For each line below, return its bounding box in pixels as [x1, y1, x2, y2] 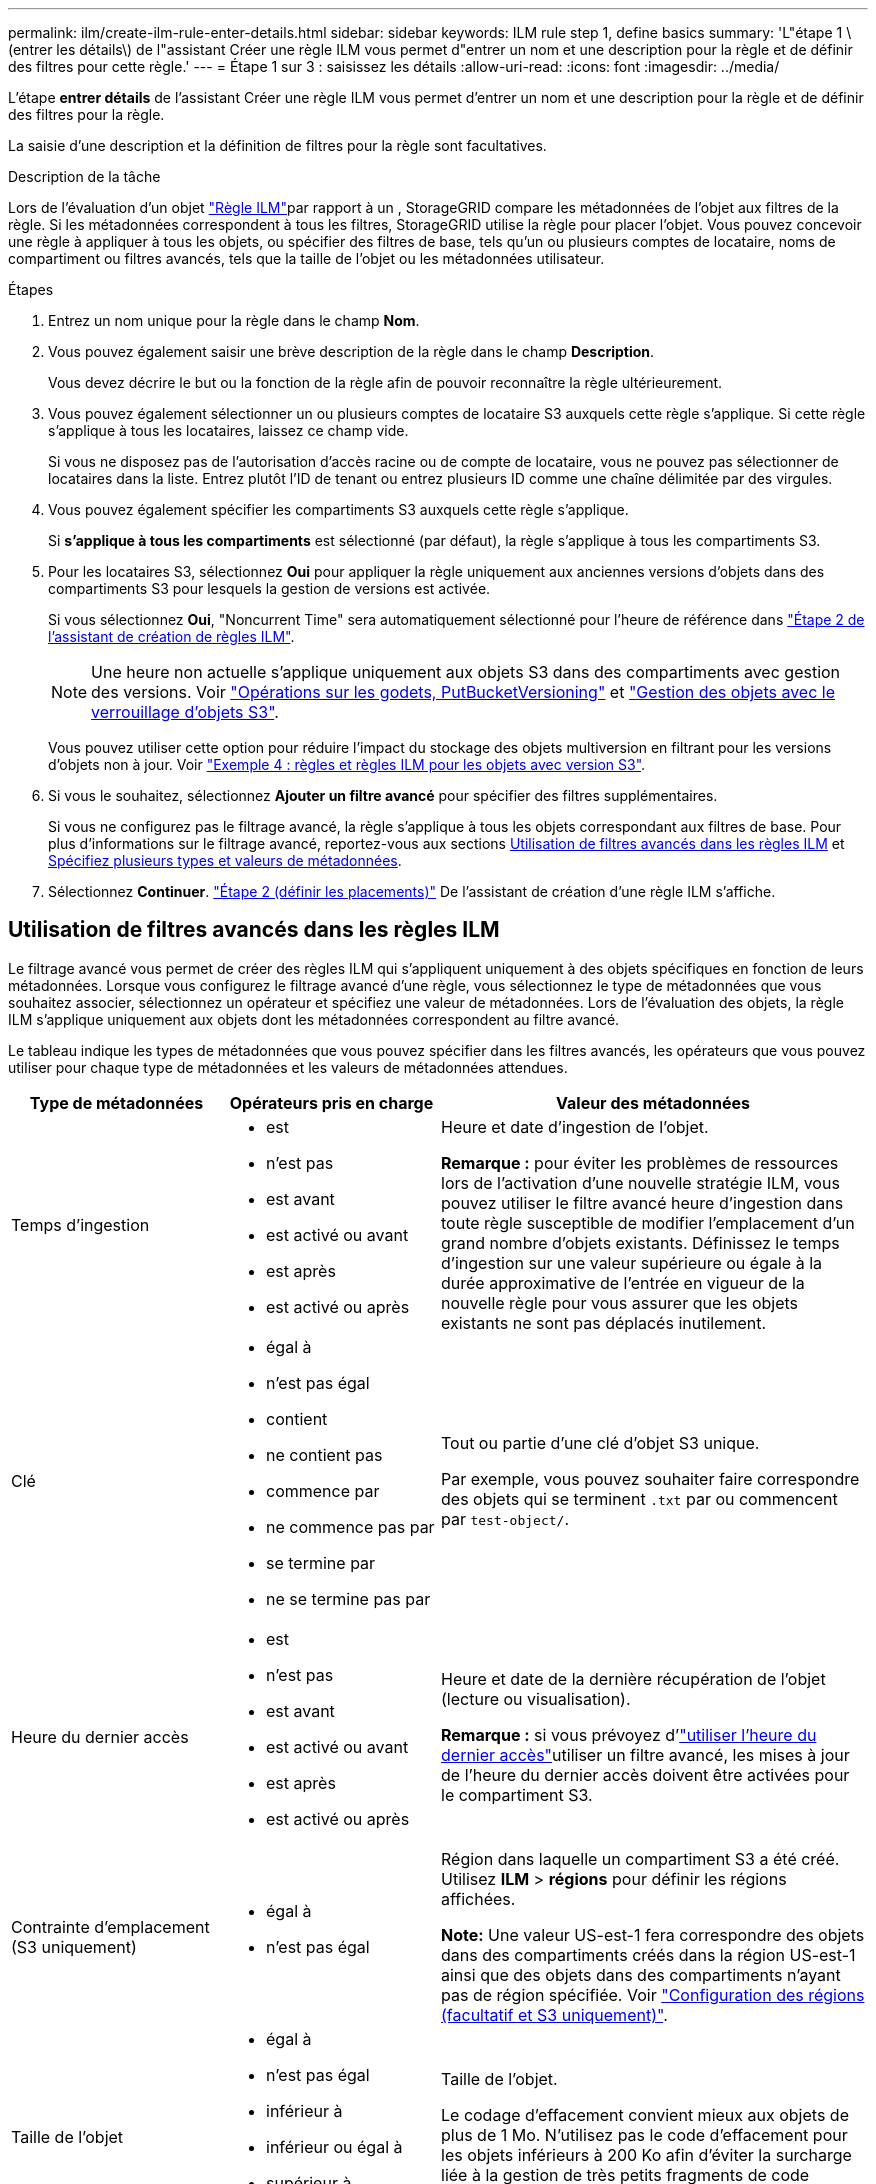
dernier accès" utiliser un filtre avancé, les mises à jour [441, 1744, 850, 1765]
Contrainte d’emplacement [11, 1916, 210, 1937]
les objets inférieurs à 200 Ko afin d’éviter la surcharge [441, 2144, 852, 2165]
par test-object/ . [441, 1508, 569, 1529]
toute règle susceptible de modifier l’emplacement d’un [441, 1212, 855, 1233]
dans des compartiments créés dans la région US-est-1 [441, 1944, 856, 1965]
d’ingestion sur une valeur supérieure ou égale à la [441, 1252, 822, 1273]
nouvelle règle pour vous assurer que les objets [441, 1292, 799, 1313]
